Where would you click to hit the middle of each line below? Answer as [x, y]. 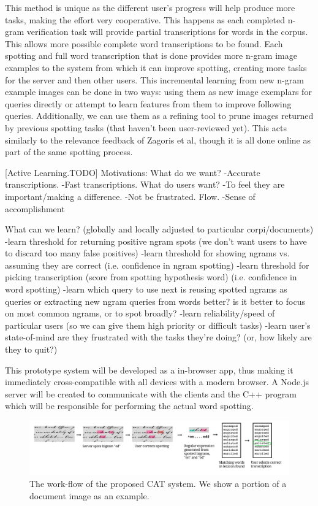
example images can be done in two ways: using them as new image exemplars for [158, 92]
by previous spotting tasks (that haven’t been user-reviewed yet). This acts [146, 127]
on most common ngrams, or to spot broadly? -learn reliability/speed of [140, 313]
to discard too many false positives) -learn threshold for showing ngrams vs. [147, 253]
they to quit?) [31, 349]
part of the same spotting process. [69, 152]
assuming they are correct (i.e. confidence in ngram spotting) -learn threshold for [157, 265]
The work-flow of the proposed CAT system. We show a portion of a [158, 484]
